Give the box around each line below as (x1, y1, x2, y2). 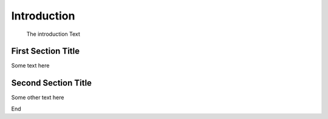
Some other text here (11, 94, 64, 101)
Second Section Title (11, 78, 92, 88)
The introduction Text (26, 30, 80, 38)
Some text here (11, 62, 50, 69)
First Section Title (11, 46, 80, 56)
